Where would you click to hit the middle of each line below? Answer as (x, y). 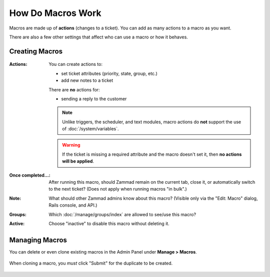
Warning (71, 145)
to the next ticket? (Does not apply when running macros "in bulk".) (118, 189)
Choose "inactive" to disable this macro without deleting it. (109, 223)
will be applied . (78, 161)
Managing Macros (38, 240)
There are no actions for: (74, 89)
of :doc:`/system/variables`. (91, 129)
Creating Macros (36, 51)
